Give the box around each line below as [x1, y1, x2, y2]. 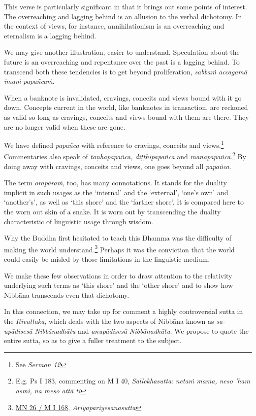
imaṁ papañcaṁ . [4, 76, 55, 86]
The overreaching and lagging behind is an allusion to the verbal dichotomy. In [4, 11, 242, 21]
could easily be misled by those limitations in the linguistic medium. [4, 254, 210, 264]
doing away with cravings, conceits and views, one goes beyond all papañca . [4, 161, 231, 171]
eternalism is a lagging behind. [4, 30, 96, 40]
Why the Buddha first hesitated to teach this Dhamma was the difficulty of [4, 233, 231, 243]
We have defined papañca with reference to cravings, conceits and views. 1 [4, 139, 224, 150]
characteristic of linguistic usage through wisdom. [4, 216, 153, 226]
